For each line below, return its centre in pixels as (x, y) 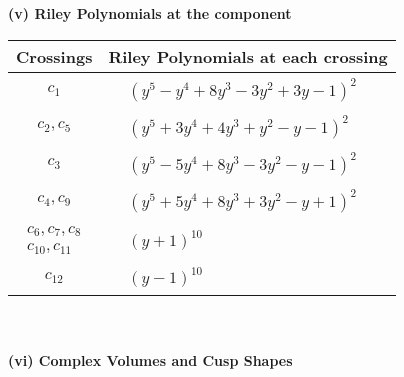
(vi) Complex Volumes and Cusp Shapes (150, 359)
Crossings (54, 56)
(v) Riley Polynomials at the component (150, 13)
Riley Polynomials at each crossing (248, 56)
